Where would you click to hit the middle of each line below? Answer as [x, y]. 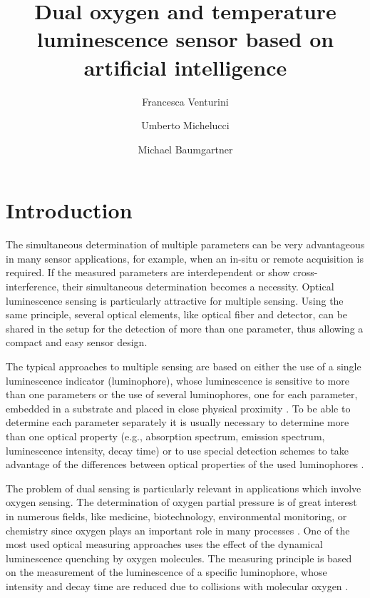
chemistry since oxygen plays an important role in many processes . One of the [178, 530]
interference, [32, 286]
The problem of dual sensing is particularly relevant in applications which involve [184, 488]
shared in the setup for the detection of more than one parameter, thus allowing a [185, 328]
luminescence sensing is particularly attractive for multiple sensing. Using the [175, 300]
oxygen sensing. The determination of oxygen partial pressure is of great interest [181, 502]
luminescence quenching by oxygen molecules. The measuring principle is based [179, 558]
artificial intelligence [185, 67]
